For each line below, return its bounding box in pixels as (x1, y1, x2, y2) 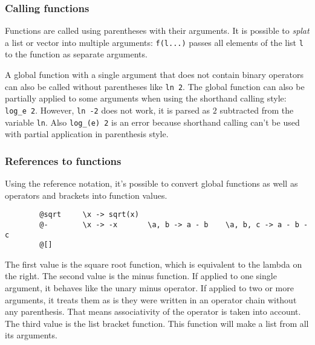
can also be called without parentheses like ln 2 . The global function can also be (5, 80, 305, 92)
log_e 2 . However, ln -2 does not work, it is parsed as (5, 103, 210, 116)
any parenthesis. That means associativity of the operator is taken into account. (5, 305, 301, 318)
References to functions (5, 153, 122, 168)
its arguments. (5, 329, 57, 341)
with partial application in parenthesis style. (5, 127, 169, 140)
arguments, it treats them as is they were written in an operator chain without (5, 293, 297, 306)
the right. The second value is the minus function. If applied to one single (5, 269, 277, 282)
